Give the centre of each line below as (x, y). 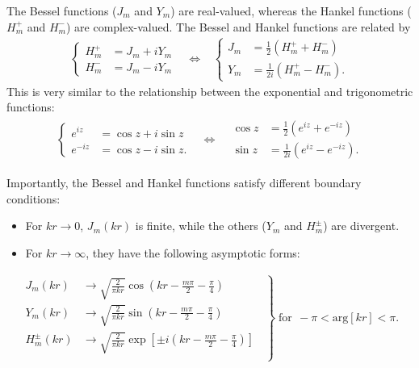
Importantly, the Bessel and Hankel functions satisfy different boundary (184, 183)
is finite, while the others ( (201, 226)
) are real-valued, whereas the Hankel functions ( (291, 10)
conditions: (34, 198)
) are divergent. (361, 226)
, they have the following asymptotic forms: (193, 252)
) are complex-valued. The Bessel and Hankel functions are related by (238, 26)
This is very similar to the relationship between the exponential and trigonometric (210, 91)
